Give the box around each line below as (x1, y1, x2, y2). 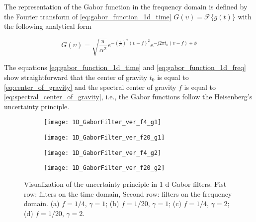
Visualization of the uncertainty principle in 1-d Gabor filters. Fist (24, 178, 227, 189)
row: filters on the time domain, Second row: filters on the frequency (24, 188, 232, 199)
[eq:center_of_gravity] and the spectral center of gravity (4, 81, 176, 92)
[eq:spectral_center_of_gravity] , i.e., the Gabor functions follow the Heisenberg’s (4, 91, 253, 102)
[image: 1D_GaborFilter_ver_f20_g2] (44, 164, 165, 172)
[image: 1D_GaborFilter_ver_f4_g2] (44, 149, 162, 156)
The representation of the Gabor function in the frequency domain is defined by (4, 1, 248, 11)
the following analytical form (4, 21, 91, 31)
